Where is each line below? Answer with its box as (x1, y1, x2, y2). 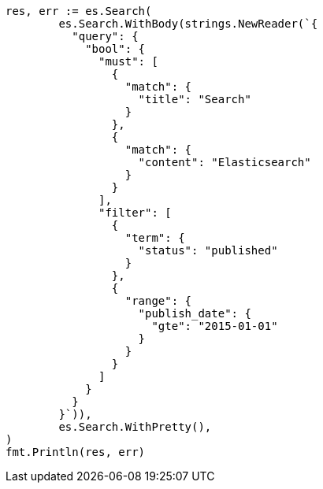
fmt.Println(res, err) (6, 446, 146, 458)
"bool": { (85, 43, 146, 55)
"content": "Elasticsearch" (138, 156, 311, 169)
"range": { (124, 295, 192, 307)
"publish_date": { (138, 307, 251, 320)
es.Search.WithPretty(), (58, 420, 212, 433)
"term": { (124, 232, 185, 244)
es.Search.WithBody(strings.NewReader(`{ (58, 17, 318, 30)
